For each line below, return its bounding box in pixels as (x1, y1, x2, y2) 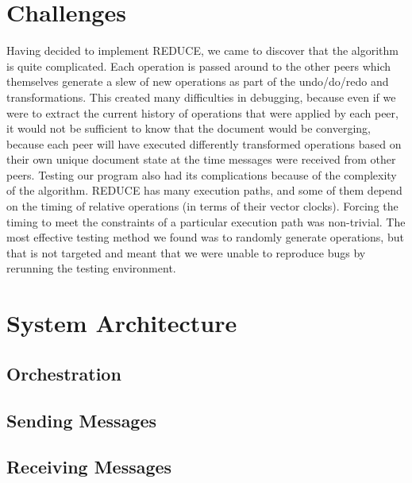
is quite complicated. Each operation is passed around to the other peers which (6, 57, 391, 74)
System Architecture (6, 307, 237, 339)
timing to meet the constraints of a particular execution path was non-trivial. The (6, 213, 406, 230)
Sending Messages (6, 408, 157, 432)
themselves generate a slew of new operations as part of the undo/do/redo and (6, 73, 389, 90)
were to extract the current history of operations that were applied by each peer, (6, 104, 399, 121)
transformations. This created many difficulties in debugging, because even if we (6, 88, 396, 105)
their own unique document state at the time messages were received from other (6, 151, 396, 168)
